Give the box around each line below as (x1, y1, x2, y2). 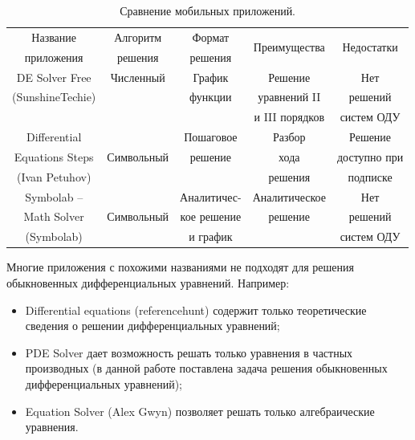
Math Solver (23, 208, 84, 225)
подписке (348, 168, 393, 185)
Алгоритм (114, 28, 162, 45)
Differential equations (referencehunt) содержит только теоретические (25, 301, 367, 318)
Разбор (272, 128, 306, 145)
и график (189, 228, 233, 245)
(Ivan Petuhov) (16, 168, 92, 185)
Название (31, 28, 77, 45)
